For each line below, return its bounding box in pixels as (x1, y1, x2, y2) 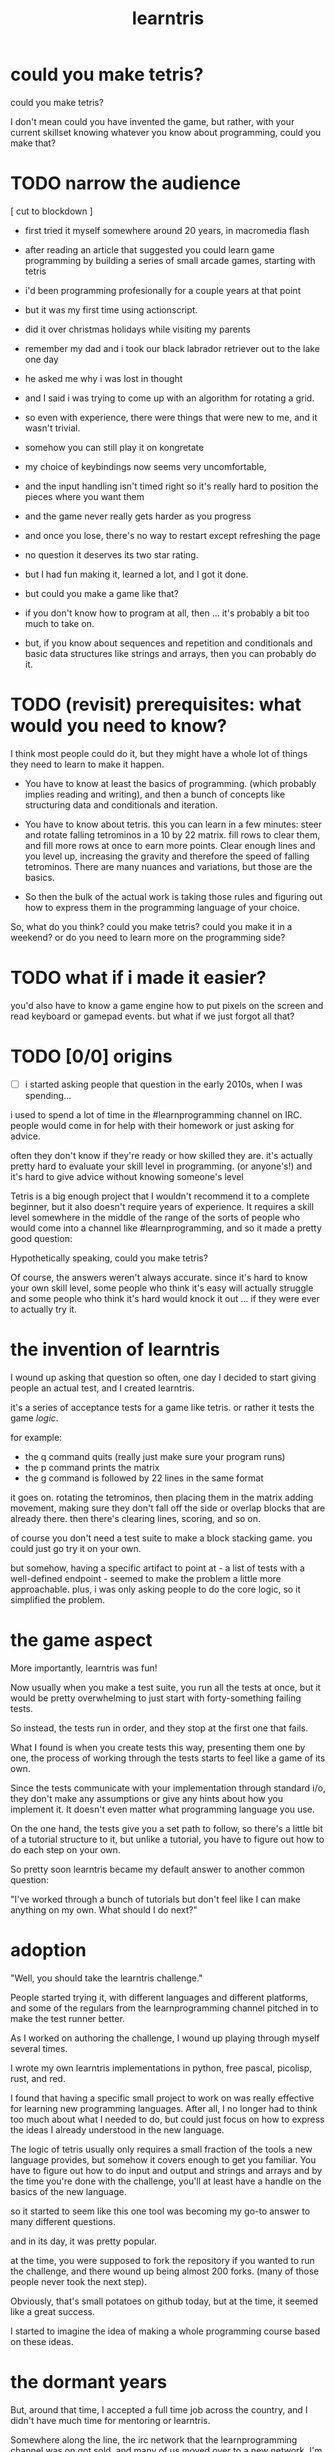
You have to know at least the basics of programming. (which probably (24, 777, 317, 789)
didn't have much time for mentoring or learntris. (10, 2414, 211, 2426)
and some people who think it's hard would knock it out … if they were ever (10, 1292, 320, 1304)
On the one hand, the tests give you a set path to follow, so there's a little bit (10, 1822, 323, 1834)
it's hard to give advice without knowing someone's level (10, 1170, 244, 1182)
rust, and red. (10, 2072, 66, 2084)
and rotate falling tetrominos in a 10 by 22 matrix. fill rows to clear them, (24, 828, 321, 841)
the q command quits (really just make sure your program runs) (24, 1450, 286, 1462)
